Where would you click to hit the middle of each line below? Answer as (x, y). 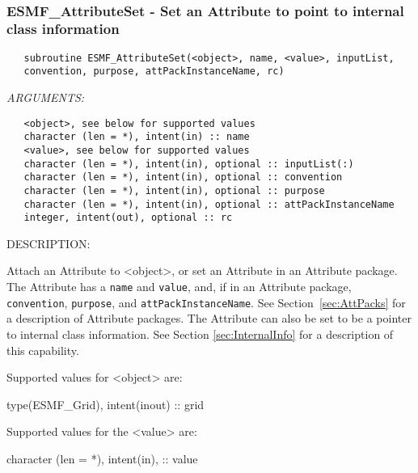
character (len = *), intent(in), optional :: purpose (174, 190)
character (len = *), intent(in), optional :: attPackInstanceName (209, 204)
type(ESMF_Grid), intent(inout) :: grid (106, 404)
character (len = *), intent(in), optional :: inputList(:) (189, 164)
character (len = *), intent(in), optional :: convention (183, 177)
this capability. (43, 350)
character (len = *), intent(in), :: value (102, 458)
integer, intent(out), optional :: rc (128, 218)
